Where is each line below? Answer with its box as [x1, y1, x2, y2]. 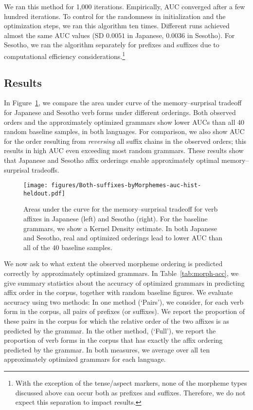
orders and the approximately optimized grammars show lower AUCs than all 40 [4, 117, 245, 127]
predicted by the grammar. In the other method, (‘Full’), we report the [4, 325, 216, 335]
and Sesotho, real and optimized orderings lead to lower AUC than [23, 233, 223, 243]
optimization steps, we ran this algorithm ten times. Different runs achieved [4, 20, 230, 31]
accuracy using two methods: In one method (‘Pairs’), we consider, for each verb [4, 296, 244, 307]
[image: [23, 182, 48, 189]
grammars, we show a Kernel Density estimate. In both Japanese [23, 223, 217, 233]
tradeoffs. [32, 164, 59, 175]
